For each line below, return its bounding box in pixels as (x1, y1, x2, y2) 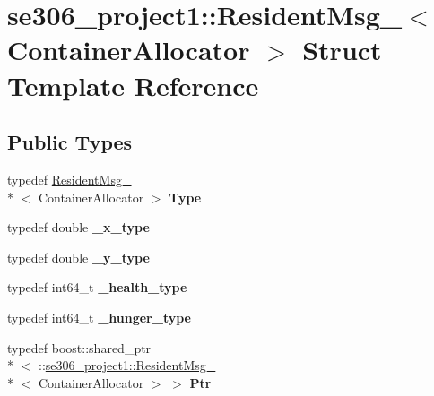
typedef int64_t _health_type (7, 278, 187, 297)
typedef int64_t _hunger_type (7, 307, 191, 326)
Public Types (7, 128, 133, 156)
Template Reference (7, 66, 259, 103)
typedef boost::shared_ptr (7, 338, 152, 357)
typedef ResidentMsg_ (7, 169, 132, 188)
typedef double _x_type (7, 218, 150, 237)
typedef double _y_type (7, 247, 150, 266)
